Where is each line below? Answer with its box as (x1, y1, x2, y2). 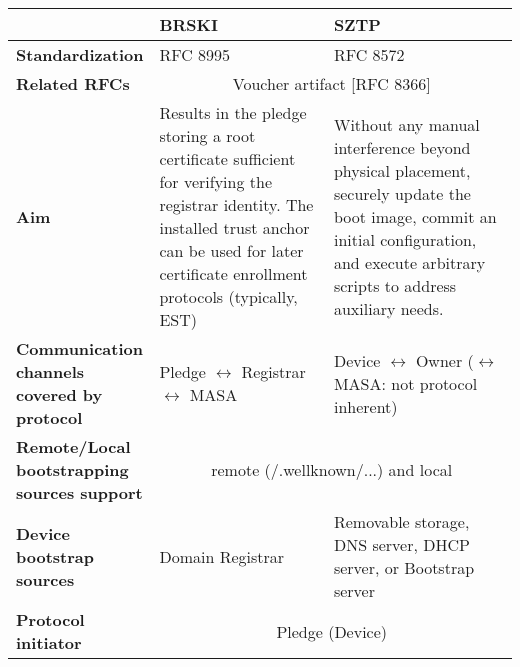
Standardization (16, 43, 144, 66)
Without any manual (333, 112, 480, 136)
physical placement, (333, 158, 471, 182)
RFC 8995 (159, 43, 231, 66)
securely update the (333, 181, 471, 205)
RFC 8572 (333, 43, 405, 66)
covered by (16, 383, 103, 406)
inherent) (333, 394, 398, 418)
